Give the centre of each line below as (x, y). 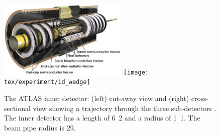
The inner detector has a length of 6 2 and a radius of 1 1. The (102, 118)
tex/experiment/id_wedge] (47, 82)
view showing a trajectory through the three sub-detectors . (125, 108)
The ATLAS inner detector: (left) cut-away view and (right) (97, 98)
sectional (17, 108)
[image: (136, 72)
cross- (200, 98)
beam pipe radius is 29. (40, 127)
